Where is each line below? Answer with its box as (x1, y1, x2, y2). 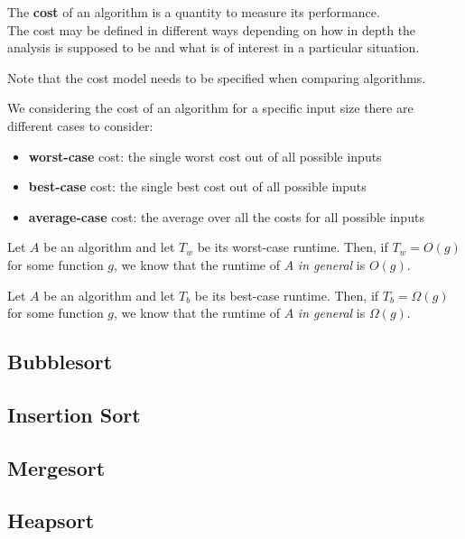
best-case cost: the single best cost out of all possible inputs (28, 177, 367, 196)
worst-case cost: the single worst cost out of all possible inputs (28, 146, 382, 165)
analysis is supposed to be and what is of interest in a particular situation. (7, 38, 420, 57)
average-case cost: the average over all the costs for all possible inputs (28, 207, 424, 226)
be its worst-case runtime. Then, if (197, 237, 388, 256)
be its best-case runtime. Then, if (194, 285, 379, 304)
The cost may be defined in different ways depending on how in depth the (7, 20, 416, 39)
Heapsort (7, 506, 95, 534)
